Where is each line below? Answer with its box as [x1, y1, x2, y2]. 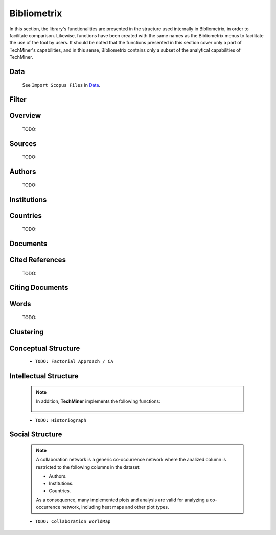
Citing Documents [9, 283, 68, 292]
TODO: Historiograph [35, 417, 87, 423]
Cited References [9, 256, 66, 264]
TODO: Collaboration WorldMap [35, 519, 111, 524]
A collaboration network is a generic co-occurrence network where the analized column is [36, 457, 226, 463]
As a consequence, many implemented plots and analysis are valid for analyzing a [36, 497, 209, 503]
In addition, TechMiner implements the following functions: [36, 398, 160, 404]
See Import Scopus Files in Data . [22, 82, 101, 88]
